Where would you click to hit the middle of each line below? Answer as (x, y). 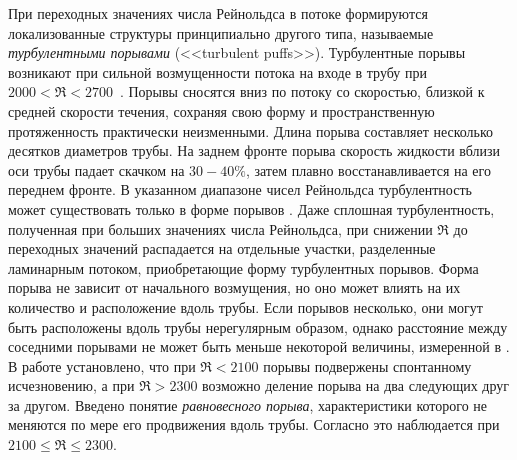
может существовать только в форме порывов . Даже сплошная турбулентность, (251, 208)
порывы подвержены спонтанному (367, 365)
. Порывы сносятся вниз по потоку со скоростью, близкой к (302, 91)
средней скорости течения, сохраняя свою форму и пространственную (221, 110)
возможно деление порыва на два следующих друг (356, 385)
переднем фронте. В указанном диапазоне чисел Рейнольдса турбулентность (240, 189)
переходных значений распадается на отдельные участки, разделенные (222, 248)
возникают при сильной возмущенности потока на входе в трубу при (217, 71)
